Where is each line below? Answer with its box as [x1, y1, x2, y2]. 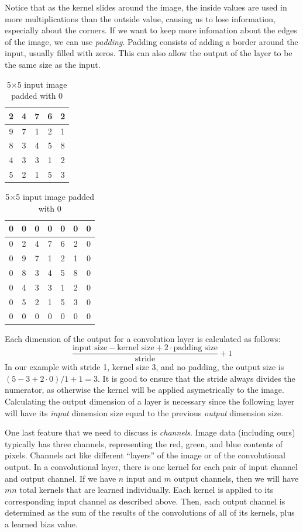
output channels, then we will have [174, 472, 299, 484]
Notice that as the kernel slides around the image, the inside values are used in [5, 1, 287, 13]
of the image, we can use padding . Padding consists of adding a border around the [5, 35, 298, 47]
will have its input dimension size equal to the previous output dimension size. [5, 406, 284, 419]
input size [72, 344, 108, 353]
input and [126, 472, 161, 484]
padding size [173, 344, 218, 353]
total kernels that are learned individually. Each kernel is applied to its [19, 483, 274, 496]
